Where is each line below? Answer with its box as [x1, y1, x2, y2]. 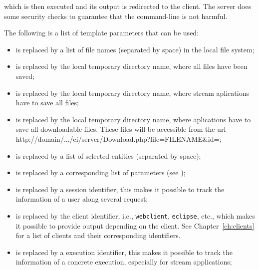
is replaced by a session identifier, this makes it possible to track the [15, 184, 225, 194]
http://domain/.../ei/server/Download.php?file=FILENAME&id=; [15, 133, 222, 144]
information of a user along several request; [15, 194, 148, 204]
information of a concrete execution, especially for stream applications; [15, 257, 232, 267]
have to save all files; [15, 97, 79, 108]
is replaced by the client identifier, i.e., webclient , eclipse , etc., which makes [15, 210, 255, 221]
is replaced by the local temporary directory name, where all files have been [15, 61, 248, 71]
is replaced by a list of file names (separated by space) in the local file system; [15, 44, 255, 54]
